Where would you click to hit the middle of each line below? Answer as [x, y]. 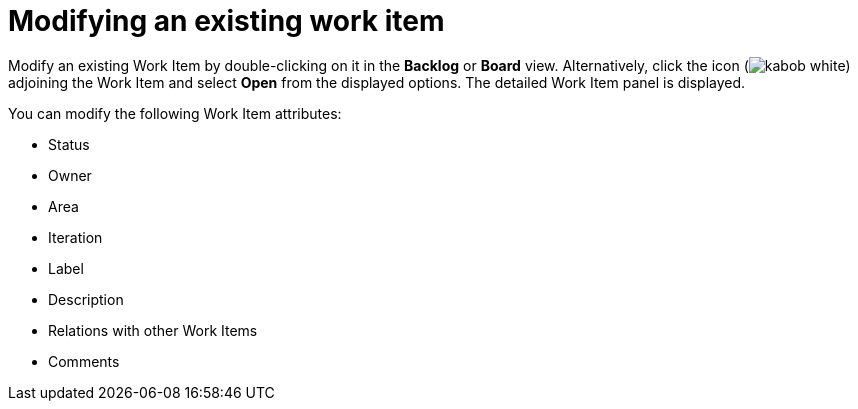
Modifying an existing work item [226, 21]
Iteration [75, 237]
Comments [84, 361]
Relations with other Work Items [153, 330]
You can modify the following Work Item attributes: [175, 113]
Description [86, 299]
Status [69, 144]
